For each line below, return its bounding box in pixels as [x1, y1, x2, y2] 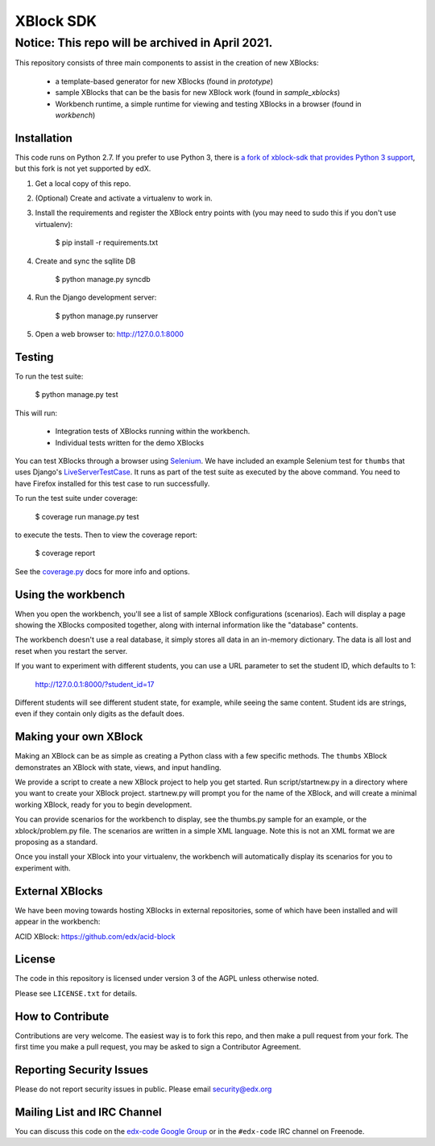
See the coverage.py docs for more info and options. [14, 566, 191, 576]
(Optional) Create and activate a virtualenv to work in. [35, 193, 213, 203]
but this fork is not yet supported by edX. [14, 163, 151, 173]
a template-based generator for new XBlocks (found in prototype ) [55, 77, 274, 86]
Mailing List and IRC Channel [14, 1105, 162, 1119]
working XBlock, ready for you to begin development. [14, 800, 193, 809]
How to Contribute [14, 1009, 110, 1023]
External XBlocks [14, 884, 104, 898]
